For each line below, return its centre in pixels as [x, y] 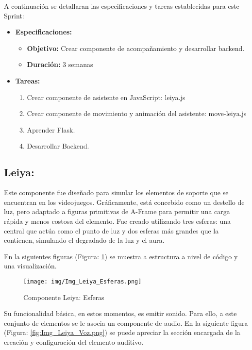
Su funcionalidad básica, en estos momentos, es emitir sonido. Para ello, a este [120, 313]
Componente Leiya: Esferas [64, 297]
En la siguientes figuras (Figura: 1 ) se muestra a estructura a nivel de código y [121, 256]
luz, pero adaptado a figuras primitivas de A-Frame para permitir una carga [117, 211]
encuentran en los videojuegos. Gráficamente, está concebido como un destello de [124, 202]
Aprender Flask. [51, 129]
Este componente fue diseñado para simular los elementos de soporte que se [116, 192]
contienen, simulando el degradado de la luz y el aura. [84, 240]
